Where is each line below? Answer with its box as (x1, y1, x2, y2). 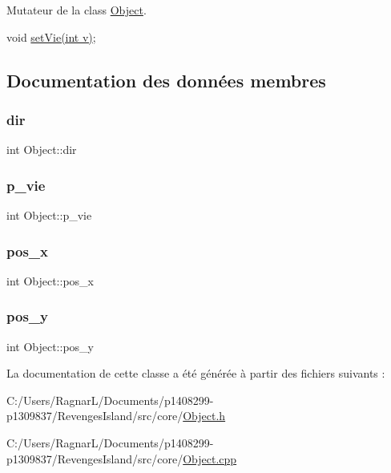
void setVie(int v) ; (6, 28, 96, 45)
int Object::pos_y (6, 338, 94, 354)
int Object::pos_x (6, 272, 94, 289)
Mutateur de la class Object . (6, 2, 147, 18)
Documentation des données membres (6, 67, 326, 92)
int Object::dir (6, 141, 77, 158)
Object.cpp (183, 450, 237, 467)
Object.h (183, 407, 226, 424)
